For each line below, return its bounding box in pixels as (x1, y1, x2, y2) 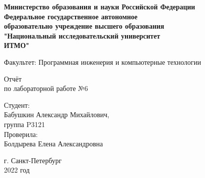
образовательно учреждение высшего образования (4, 21, 164, 31)
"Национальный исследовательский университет (4, 30, 161, 41)
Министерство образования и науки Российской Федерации (4, 1, 195, 11)
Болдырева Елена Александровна (4, 138, 103, 149)
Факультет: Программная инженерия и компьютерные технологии (4, 56, 201, 67)
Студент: (4, 99, 30, 110)
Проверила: (4, 129, 38, 139)
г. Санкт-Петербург (4, 155, 62, 165)
